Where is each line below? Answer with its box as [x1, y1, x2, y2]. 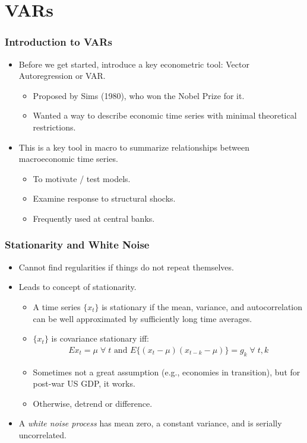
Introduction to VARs [5, 34, 112, 49]
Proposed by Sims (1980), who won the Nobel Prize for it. [33, 89, 245, 101]
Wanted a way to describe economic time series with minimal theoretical [33, 109, 297, 122]
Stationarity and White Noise [5, 237, 150, 252]
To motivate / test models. [33, 172, 131, 184]
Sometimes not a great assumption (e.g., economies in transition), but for [33, 365, 300, 378]
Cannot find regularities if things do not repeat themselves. [18, 260, 234, 273]
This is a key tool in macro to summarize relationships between [18, 141, 249, 153]
